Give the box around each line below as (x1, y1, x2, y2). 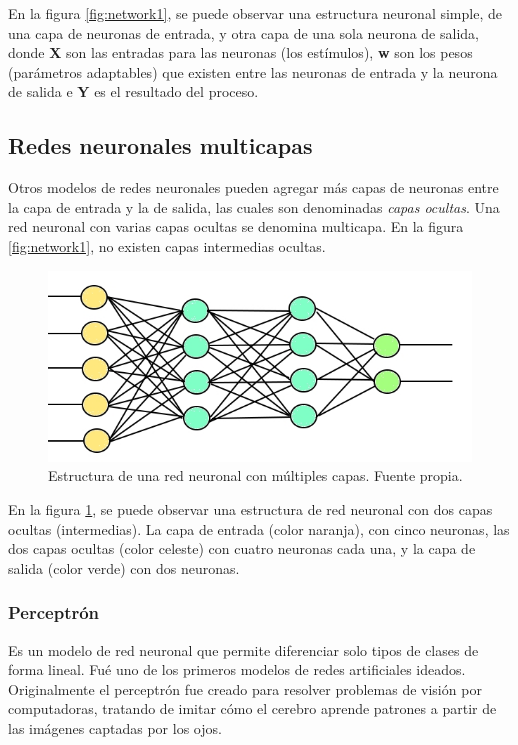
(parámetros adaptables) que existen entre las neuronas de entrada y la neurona (8, 61, 498, 82)
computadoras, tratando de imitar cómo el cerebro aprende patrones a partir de (8, 698, 497, 719)
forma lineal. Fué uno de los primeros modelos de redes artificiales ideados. (8, 659, 466, 680)
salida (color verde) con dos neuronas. (8, 557, 240, 578)
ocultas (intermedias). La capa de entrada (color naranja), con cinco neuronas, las (8, 518, 510, 539)
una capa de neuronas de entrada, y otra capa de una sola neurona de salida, (8, 22, 479, 43)
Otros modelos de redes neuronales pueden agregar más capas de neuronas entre (8, 177, 499, 198)
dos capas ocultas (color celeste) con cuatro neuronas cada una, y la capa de (8, 538, 476, 559)
